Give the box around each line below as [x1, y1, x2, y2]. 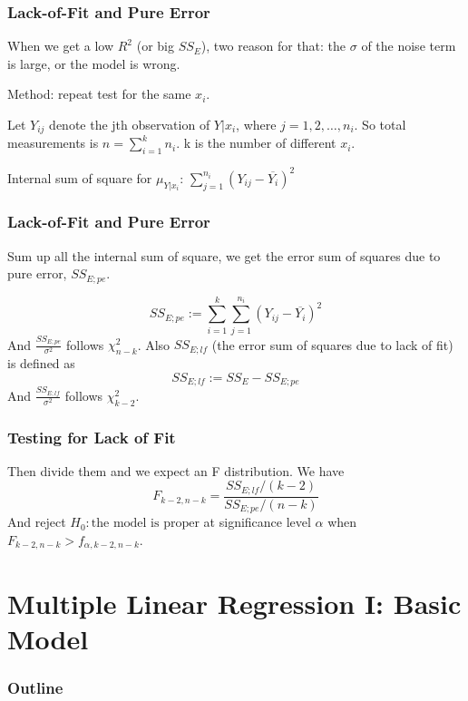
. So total [354, 115, 406, 133]
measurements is [7, 133, 99, 152]
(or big [136, 36, 174, 55]
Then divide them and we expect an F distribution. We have [7, 461, 345, 480]
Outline [7, 676, 63, 698]
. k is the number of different [176, 133, 336, 152]
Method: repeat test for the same [7, 84, 191, 103]
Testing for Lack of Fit [7, 425, 176, 448]
